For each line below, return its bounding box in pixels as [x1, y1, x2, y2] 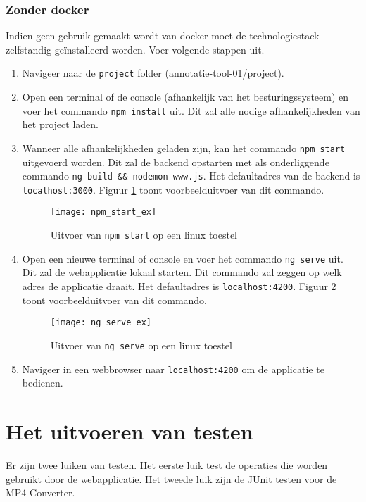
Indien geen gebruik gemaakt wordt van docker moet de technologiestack [6, 28, 320, 43]
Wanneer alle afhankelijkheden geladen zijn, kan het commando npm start [22, 140, 346, 155]
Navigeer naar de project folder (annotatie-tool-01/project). [22, 65, 284, 80]
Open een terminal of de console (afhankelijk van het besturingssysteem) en [22, 89, 349, 104]
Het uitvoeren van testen [6, 417, 253, 446]
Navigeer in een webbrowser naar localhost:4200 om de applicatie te [22, 361, 324, 376]
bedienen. [22, 375, 63, 390]
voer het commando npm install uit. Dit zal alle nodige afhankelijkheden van [22, 103, 360, 118]
